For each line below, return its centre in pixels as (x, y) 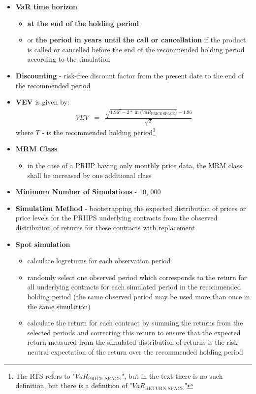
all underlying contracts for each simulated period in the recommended (134, 287)
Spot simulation (43, 244)
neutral (38, 351)
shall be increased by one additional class (89, 175)
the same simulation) (59, 306)
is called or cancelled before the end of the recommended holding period (136, 49)
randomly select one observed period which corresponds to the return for (137, 277)
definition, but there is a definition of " (74, 385)
